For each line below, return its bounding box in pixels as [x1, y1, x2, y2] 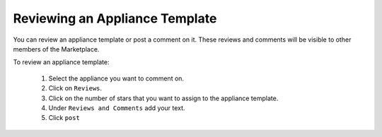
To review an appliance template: [13, 58, 110, 66]
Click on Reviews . [48, 84, 103, 93]
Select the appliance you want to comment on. [48, 74, 184, 83]
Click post [48, 114, 81, 122]
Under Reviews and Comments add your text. [48, 103, 185, 112]
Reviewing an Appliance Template [13, 11, 217, 26]
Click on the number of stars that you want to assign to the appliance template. [48, 94, 279, 102]
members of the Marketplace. [13, 44, 100, 53]
